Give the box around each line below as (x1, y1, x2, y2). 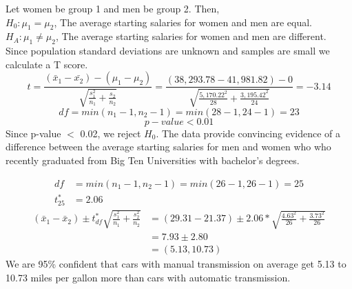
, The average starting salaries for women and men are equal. (54, 14, 312, 29)
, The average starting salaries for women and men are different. (55, 29, 327, 43)
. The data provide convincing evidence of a (156, 126, 340, 140)
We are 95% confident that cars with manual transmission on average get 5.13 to (6, 257, 346, 271)
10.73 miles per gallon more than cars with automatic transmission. (6, 270, 291, 284)
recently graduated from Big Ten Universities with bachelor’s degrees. (6, 152, 300, 167)
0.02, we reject (80, 126, 141, 140)
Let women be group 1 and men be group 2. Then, (6, 1, 220, 15)
